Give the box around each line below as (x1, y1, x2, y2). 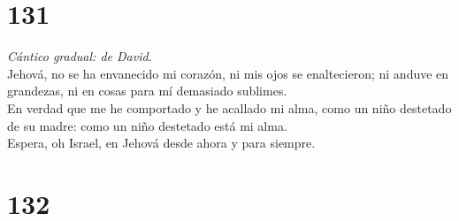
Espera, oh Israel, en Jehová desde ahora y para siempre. (7, 133, 316, 152)
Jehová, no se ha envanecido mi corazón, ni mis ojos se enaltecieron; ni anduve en (7, 64, 449, 82)
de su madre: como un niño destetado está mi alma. (7, 116, 287, 134)
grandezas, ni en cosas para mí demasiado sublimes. (7, 81, 287, 100)
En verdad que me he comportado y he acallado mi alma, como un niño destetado (7, 98, 452, 117)
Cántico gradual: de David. (7, 47, 152, 65)
